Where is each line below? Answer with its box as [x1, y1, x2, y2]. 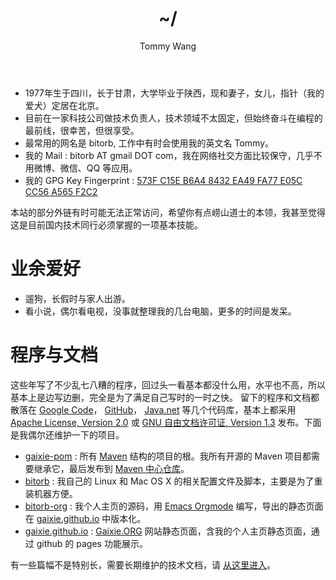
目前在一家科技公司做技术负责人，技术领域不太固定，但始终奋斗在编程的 [24, 112, 323, 124]
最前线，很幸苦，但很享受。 [24, 124, 140, 136]
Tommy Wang [139, 40, 197, 52]
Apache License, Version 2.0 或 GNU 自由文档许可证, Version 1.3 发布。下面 [10, 416, 322, 428]
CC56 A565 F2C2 [24, 185, 98, 197]
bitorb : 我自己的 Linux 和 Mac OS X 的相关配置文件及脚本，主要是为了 [24, 475, 315, 487]
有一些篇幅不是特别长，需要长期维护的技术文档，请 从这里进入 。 [10, 558, 276, 571]
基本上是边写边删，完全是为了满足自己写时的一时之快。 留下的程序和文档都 [10, 391, 320, 403]
